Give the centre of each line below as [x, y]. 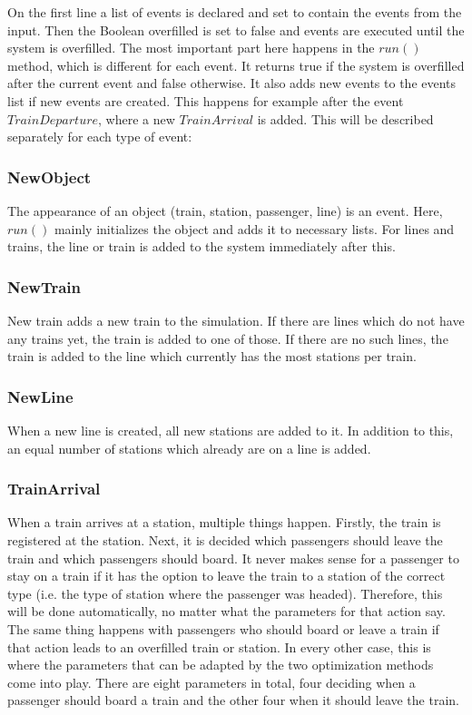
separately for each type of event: [100, 137]
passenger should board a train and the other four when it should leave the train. [233, 700]
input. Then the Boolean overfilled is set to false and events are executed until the [236, 29]
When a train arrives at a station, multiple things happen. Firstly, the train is [224, 522]
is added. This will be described [345, 118]
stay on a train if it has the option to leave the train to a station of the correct [226, 576]
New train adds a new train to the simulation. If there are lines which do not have [236, 320]
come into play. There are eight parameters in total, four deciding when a [211, 682]
